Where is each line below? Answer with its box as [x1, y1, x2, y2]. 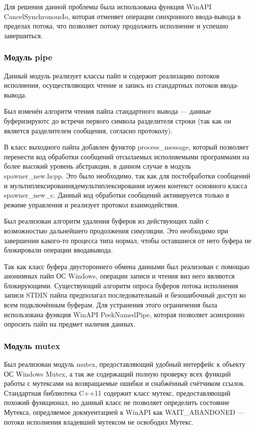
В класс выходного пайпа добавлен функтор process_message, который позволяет [4, 142, 249, 152]
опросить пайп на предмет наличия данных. [4, 319, 136, 329]
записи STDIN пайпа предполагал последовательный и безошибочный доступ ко [4, 290, 246, 300]
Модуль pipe [4, 51, 53, 63]
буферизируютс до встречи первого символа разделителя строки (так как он [4, 115, 231, 126]
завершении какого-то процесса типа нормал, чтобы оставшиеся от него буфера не [4, 235, 252, 245]
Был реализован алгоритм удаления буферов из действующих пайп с [4, 216, 209, 226]
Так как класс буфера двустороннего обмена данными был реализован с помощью [4, 261, 250, 271]
